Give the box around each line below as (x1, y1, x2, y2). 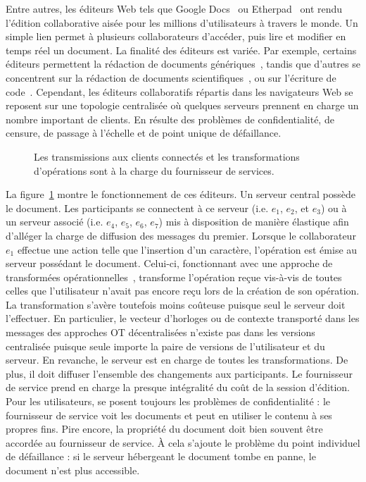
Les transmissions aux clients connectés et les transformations (34, 149, 300, 163)
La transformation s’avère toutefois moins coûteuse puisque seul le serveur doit (6, 297, 346, 311)
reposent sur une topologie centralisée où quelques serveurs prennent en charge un (6, 98, 359, 113)
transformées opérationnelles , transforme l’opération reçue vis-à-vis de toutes (6, 269, 342, 284)
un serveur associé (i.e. (6, 214, 103, 229)
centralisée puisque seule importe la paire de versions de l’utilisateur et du (6, 338, 325, 353)
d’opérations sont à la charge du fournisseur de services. (34, 163, 274, 178)
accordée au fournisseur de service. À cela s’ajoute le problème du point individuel (6, 435, 360, 450)
